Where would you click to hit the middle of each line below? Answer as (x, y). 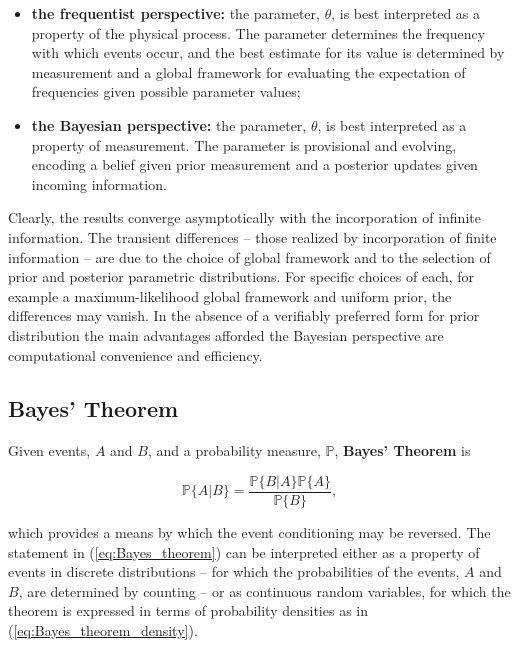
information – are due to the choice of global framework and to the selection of (249, 256)
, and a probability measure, (234, 450)
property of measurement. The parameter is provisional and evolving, (244, 144)
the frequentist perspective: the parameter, (175, 13)
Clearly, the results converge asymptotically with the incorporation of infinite (244, 217)
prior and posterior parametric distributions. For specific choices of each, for (241, 276)
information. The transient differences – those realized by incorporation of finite (252, 236)
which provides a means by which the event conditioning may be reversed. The (249, 531)
